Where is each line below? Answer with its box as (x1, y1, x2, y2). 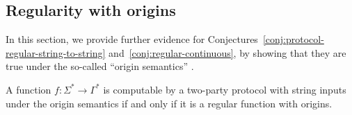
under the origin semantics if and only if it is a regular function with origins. (6, 96, 333, 110)
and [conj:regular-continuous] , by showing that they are (109, 45, 346, 60)
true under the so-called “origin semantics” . (6, 59, 194, 73)
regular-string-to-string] (6, 45, 106, 60)
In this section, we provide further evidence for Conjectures (6, 32, 258, 46)
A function (6, 82, 51, 96)
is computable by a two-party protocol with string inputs (103, 82, 346, 96)
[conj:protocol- (262, 32, 324, 46)
